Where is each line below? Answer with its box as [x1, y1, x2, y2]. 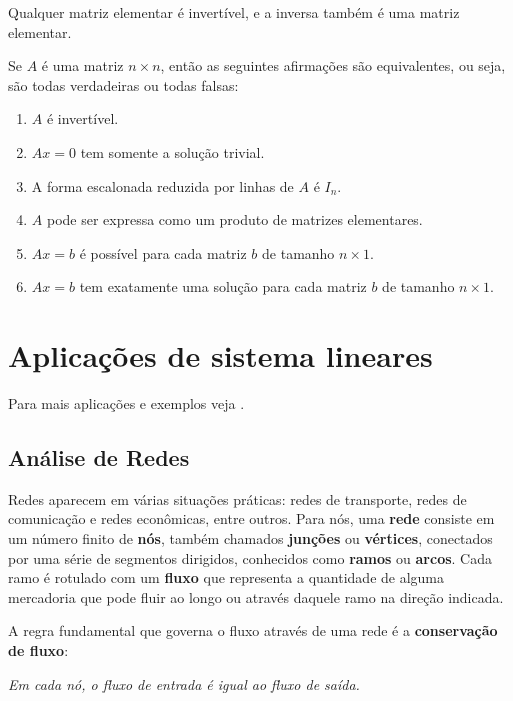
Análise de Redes [8, 442, 190, 473]
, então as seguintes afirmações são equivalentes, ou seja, [160, 55, 506, 76]
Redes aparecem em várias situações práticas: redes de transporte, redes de [8, 488, 467, 509]
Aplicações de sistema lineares [8, 335, 433, 376]
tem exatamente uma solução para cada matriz [79, 276, 367, 297]
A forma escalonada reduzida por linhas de [31, 175, 294, 196]
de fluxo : [8, 640, 69, 661]
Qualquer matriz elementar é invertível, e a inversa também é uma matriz [8, 2, 460, 22]
